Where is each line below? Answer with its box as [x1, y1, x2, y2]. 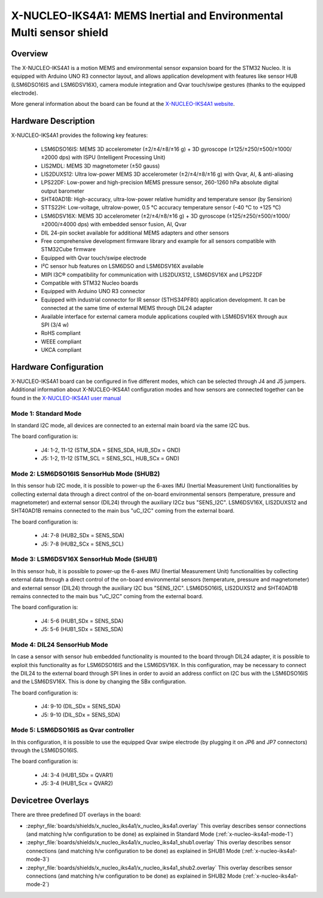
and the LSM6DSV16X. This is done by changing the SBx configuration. [11, 678, 187, 685]
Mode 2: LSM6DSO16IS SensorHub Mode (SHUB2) [11, 470, 160, 478]
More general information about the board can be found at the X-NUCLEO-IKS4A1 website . [11, 101, 235, 108]
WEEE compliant [41, 338, 82, 345]
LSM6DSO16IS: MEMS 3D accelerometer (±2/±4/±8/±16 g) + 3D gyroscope [41, 145, 227, 153]
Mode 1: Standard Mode [11, 409, 82, 418]
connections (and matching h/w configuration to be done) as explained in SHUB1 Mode [26, 847, 240, 854]
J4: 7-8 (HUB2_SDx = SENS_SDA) [41, 532, 125, 539]
